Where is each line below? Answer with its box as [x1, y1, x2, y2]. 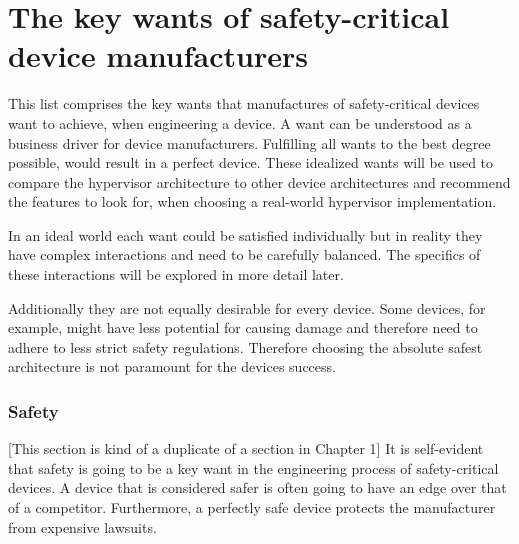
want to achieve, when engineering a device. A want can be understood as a [8, 112, 472, 133]
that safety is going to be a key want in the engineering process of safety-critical [8, 457, 499, 478]
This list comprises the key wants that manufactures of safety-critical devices [8, 93, 480, 114]
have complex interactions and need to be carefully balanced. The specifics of [8, 244, 481, 265]
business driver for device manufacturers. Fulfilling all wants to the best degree [8, 132, 491, 153]
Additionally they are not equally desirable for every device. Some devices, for [8, 297, 486, 318]
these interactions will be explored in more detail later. [8, 264, 344, 285]
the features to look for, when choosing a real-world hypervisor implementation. [8, 191, 497, 212]
